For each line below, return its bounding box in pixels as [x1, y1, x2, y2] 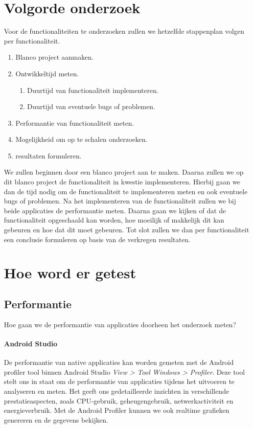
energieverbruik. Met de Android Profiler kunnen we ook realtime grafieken [4, 405, 230, 415]
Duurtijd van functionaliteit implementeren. [27, 85, 159, 95]
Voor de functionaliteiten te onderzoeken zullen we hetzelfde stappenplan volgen [4, 26, 244, 36]
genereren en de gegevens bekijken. [4, 414, 108, 425]
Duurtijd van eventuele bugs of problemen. [27, 101, 155, 112]
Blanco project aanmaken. [15, 52, 94, 62]
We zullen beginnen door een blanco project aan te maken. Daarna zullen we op [4, 167, 244, 177]
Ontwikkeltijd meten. [15, 68, 79, 78]
